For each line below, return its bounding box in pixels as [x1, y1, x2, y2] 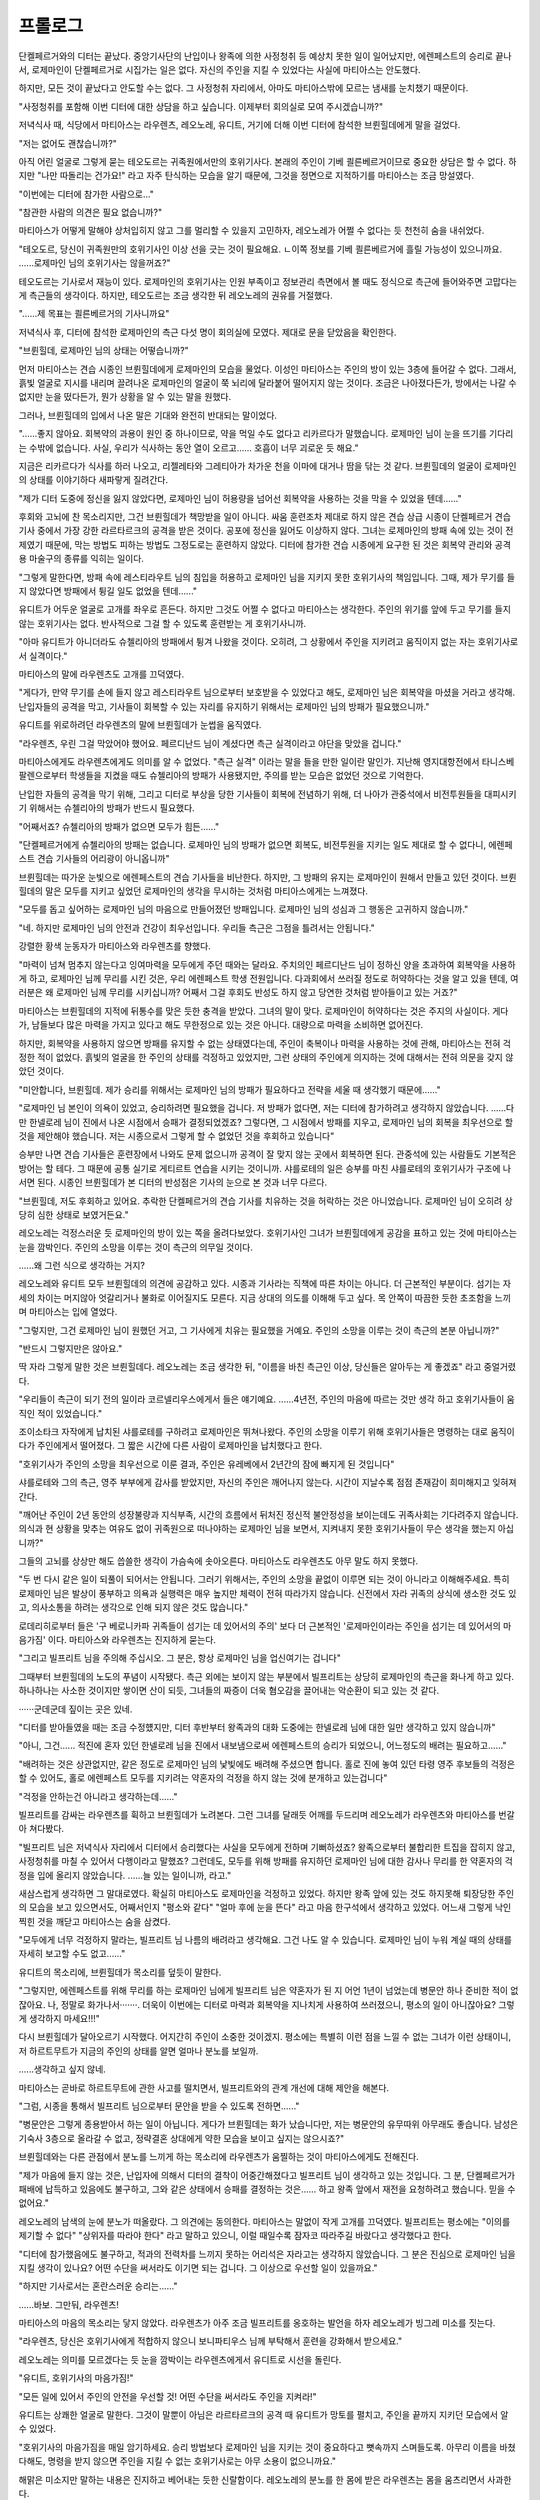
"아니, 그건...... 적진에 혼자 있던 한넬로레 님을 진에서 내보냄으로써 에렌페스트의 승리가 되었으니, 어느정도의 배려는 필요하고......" [18, 1740, 507, 1752]
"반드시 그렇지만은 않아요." [18, 1343, 123, 1355]
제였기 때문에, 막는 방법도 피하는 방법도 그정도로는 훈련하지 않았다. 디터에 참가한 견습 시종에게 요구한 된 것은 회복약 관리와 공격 [18, 538, 512, 550]
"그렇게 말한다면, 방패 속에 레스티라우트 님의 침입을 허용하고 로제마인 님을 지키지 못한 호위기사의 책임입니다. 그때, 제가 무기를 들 [18, 571, 515, 583]
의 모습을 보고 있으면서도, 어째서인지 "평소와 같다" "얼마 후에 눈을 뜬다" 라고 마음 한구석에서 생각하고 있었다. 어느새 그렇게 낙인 [18, 1901, 512, 1914]
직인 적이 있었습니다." [18, 1407, 103, 1419]
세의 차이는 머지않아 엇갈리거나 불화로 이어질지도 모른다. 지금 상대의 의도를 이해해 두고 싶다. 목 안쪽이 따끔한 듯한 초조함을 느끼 [18, 1291, 512, 1304]
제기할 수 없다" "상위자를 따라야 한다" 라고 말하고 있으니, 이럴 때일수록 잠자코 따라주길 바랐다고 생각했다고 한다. [18, 2230, 452, 2242]
